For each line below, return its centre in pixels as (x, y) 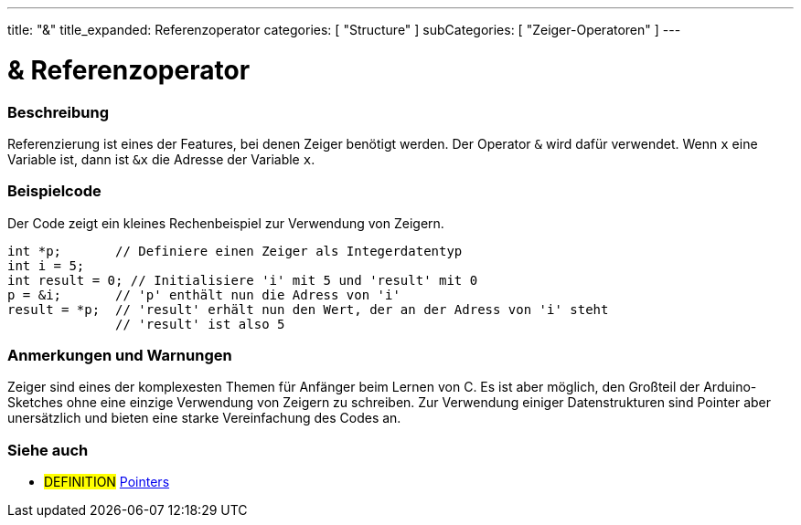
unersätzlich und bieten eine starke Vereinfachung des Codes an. (204, 418)
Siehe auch (48, 450)
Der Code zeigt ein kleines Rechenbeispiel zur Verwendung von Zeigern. (226, 223)
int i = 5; (46, 265)
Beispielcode (54, 191)
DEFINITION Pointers (107, 482)
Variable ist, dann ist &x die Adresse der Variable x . (161, 159)
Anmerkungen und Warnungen (120, 355)
